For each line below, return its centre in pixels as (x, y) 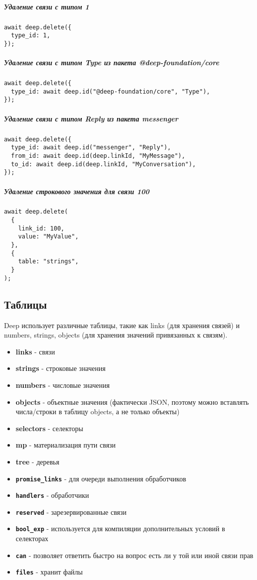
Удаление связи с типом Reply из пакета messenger (91, 118)
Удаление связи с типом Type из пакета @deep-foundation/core (112, 62)
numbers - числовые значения (63, 385)
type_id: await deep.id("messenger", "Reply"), (91, 148)
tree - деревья (37, 461)
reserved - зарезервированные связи (71, 512)
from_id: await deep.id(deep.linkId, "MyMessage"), (98, 156)
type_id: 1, (31, 36)
